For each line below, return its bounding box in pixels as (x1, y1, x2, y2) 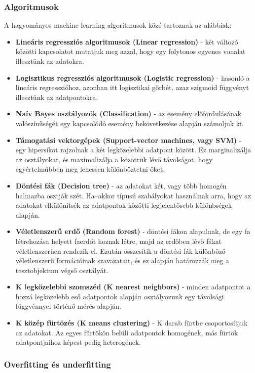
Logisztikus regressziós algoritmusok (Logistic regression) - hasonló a (15, 72, 250, 83)
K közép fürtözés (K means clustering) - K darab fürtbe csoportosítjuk (15, 318, 248, 328)
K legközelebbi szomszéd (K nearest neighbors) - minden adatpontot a (15, 281, 251, 292)
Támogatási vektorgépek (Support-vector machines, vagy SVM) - (15, 135, 242, 145)
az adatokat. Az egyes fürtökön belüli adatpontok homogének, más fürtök (15, 327, 238, 337)
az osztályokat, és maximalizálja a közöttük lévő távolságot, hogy (15, 154, 213, 164)
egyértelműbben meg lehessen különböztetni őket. (15, 164, 165, 174)
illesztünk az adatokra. (15, 56, 84, 66)
